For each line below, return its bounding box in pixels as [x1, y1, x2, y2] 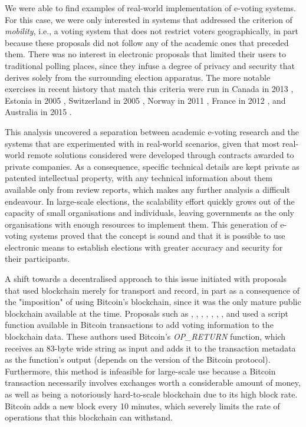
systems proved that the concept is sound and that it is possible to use [29, 229, 285, 242]
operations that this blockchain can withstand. [5, 411, 173, 423]
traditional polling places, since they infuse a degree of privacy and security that [5, 59, 295, 71]
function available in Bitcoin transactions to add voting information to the [5, 318, 274, 331]
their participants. [5, 252, 70, 265]
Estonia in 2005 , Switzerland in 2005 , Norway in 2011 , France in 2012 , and [5, 94, 286, 106]
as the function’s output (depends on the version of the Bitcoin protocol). [5, 353, 271, 366]
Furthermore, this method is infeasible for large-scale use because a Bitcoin [5, 364, 276, 377]
